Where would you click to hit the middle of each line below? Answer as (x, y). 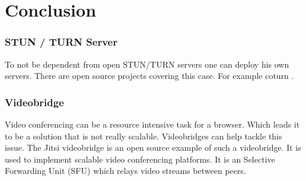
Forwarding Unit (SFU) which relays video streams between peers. (125, 171)
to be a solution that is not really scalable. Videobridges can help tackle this (144, 136)
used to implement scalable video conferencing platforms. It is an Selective (140, 159)
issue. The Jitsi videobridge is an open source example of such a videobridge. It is (153, 147)
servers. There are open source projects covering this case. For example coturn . (149, 76)
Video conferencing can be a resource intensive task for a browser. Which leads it (152, 124)
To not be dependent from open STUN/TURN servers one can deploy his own (147, 64)
